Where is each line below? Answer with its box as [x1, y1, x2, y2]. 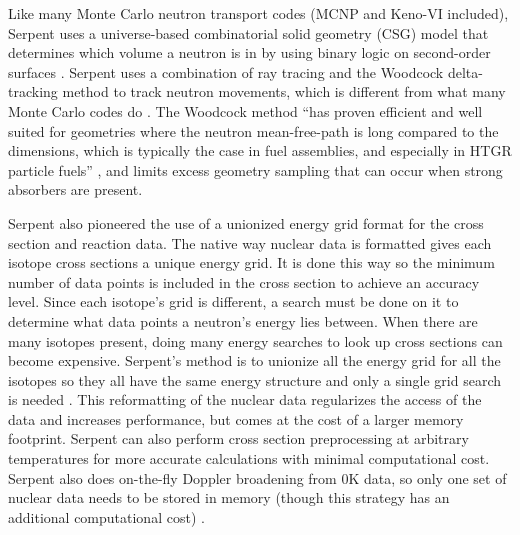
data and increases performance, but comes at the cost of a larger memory [8, 408, 464, 429]
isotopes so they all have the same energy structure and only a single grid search [8, 369, 502, 390]
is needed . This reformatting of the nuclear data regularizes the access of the [8, 389, 482, 410]
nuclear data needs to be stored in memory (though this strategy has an [8, 487, 450, 508]
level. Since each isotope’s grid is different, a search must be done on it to [8, 291, 459, 312]
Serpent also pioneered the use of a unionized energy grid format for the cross [8, 212, 484, 233]
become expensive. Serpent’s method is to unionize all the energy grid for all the [8, 350, 501, 371]
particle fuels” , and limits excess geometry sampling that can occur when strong [8, 159, 503, 180]
